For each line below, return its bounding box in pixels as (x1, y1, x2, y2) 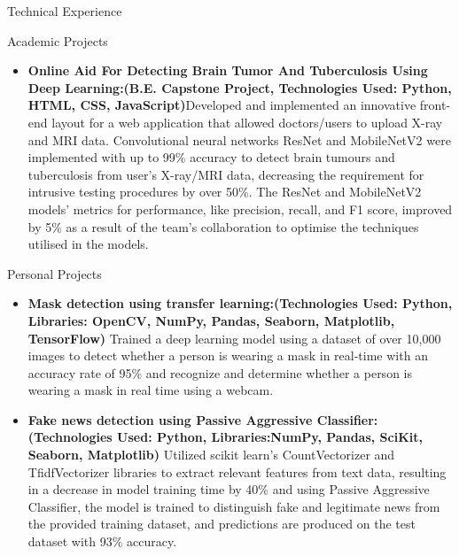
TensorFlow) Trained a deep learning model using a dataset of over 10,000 (27, 328, 441, 347)
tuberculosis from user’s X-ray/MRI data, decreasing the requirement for (27, 165, 424, 183)
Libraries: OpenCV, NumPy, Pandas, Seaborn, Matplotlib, (27, 311, 395, 329)
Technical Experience (7, 2, 122, 19)
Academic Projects (7, 31, 108, 50)
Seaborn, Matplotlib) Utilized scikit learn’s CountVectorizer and (27, 445, 395, 464)
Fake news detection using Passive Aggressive (27, 410, 313, 429)
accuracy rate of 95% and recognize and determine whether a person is (27, 363, 412, 382)
